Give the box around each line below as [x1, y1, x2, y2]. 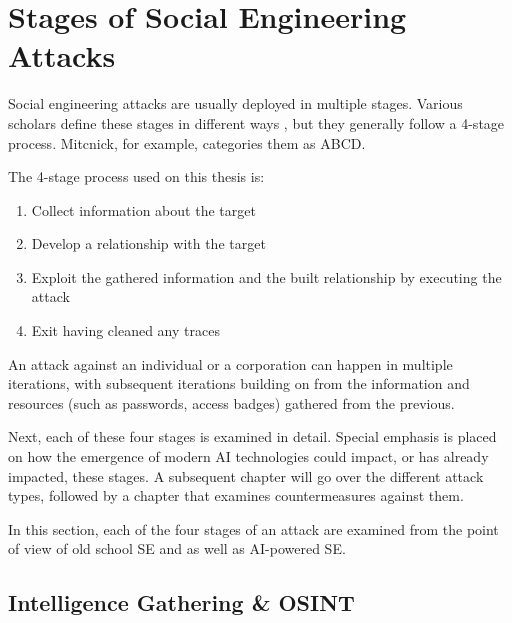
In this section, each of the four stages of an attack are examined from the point [8, 518, 499, 539]
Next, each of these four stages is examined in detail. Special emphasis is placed [8, 426, 497, 447]
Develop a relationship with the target [31, 233, 266, 254]
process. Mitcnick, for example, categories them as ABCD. [8, 132, 366, 153]
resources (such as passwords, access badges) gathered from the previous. [8, 392, 455, 413]
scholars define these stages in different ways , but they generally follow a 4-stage [8, 112, 505, 133]
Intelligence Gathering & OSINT [8, 587, 355, 618]
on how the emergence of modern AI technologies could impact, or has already [8, 446, 489, 467]
